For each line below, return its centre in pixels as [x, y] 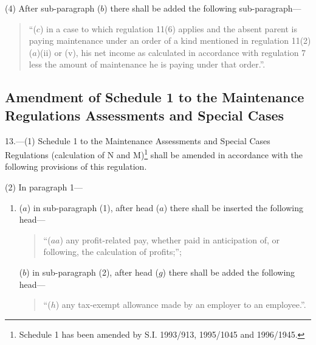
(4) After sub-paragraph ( [53, 8]
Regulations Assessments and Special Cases [145, 115]
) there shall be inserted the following [233, 207]
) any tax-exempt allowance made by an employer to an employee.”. [181, 305]
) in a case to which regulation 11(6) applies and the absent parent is [169, 28]
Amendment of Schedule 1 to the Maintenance [155, 97]
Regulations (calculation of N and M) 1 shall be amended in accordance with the [154, 154]
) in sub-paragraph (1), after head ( [93, 207]
